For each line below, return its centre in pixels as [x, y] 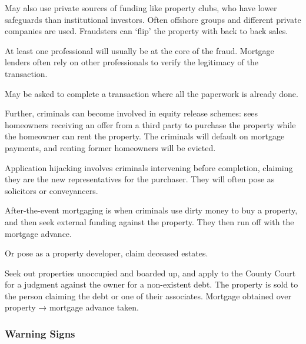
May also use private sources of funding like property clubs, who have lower [141, 8]
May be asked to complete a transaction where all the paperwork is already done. [152, 93]
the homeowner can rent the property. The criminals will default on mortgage [145, 136]
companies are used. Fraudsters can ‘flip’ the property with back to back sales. [147, 31]
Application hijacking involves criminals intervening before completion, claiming [149, 167]
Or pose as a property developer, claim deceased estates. [107, 253]
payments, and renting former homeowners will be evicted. [110, 147]
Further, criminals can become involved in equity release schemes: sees [132, 113]
